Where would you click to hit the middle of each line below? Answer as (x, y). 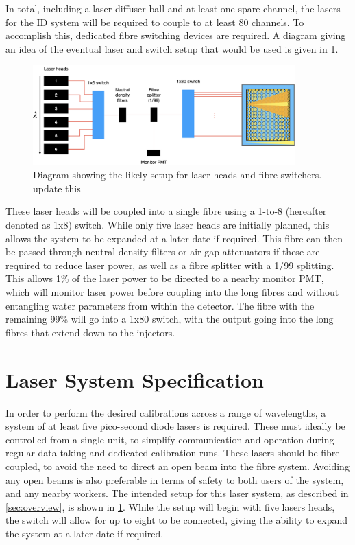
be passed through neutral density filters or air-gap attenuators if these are (163, 252)
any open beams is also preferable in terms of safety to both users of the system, (175, 479)
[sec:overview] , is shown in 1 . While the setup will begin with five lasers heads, (170, 506)
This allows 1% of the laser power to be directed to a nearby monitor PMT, (165, 278)
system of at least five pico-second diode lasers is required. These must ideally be (175, 426)
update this (57, 188)
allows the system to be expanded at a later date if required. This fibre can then (174, 238)
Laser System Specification (135, 379)
